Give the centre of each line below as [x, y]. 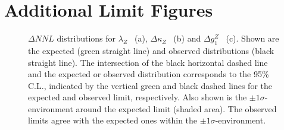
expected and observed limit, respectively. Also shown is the [138, 97]
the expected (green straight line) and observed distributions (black [151, 50]
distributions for [86, 38]
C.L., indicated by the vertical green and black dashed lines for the [150, 85]
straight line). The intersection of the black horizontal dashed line [148, 62]
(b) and [187, 38]
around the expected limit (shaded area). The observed [176, 108]
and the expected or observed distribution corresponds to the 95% [149, 74]
